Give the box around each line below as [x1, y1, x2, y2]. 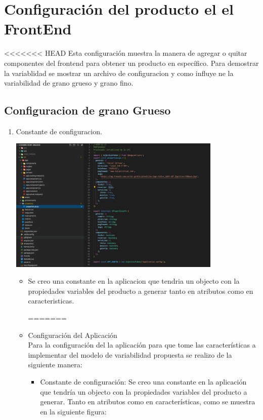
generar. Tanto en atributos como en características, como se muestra [40, 396, 255, 407]
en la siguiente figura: [40, 406, 107, 416]
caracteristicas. [28, 295, 74, 306]
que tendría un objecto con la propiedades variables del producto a [40, 386, 247, 397]
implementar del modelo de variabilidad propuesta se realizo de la [28, 349, 232, 360]
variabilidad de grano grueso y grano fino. [4, 78, 134, 88]
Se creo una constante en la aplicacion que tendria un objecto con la [28, 276, 240, 286]
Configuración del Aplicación [28, 329, 117, 340]
